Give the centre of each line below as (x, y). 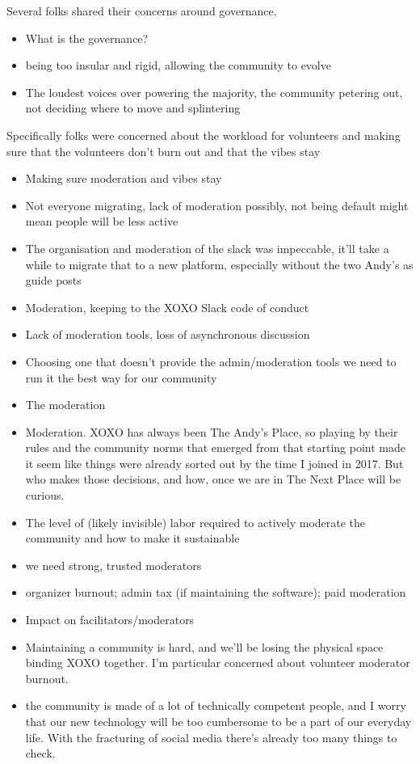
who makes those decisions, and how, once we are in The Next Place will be (213, 479)
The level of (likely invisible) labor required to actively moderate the (195, 522)
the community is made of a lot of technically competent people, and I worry (216, 705)
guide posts (53, 280)
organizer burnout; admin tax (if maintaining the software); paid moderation (216, 592)
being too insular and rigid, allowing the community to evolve (178, 65)
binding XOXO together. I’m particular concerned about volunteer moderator (218, 663)
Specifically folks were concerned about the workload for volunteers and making (204, 135)
